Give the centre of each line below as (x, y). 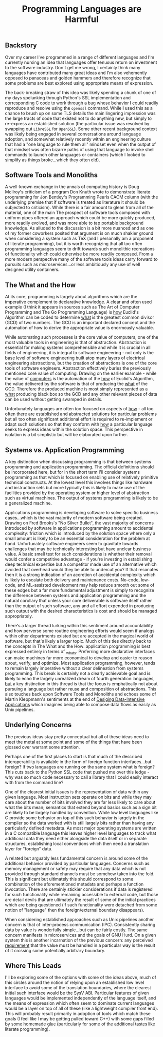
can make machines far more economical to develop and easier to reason (79, 658)
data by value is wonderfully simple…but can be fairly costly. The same (76, 930)
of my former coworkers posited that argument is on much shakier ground (79, 233)
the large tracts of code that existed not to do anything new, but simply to (79, 118)
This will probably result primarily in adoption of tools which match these (78, 1014)
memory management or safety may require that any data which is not (75, 868)
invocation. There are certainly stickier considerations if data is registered (79, 889)
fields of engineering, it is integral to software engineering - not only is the (80, 353)
